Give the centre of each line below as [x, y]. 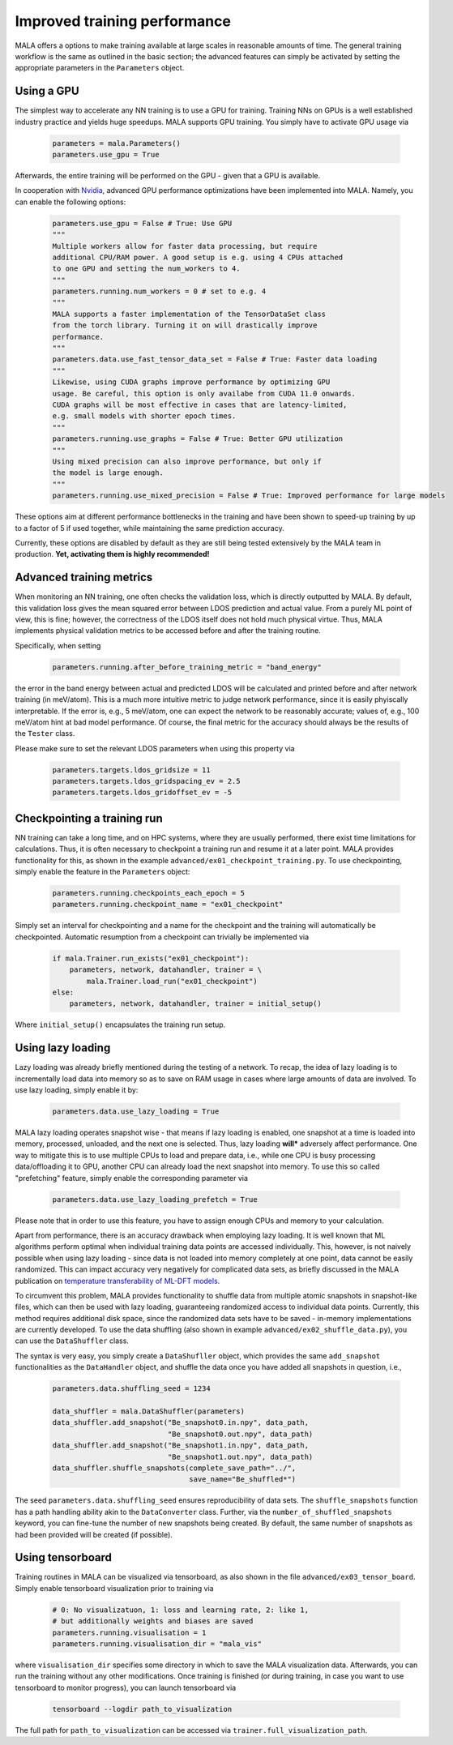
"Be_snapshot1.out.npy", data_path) [240, 1456]
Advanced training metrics [84, 577]
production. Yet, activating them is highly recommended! [112, 554]
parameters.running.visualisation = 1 [129, 1632]
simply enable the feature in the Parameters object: [103, 872]
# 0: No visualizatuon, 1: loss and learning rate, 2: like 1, [181, 1610]
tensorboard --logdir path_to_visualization [142, 1709]
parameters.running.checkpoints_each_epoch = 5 [148, 893]
